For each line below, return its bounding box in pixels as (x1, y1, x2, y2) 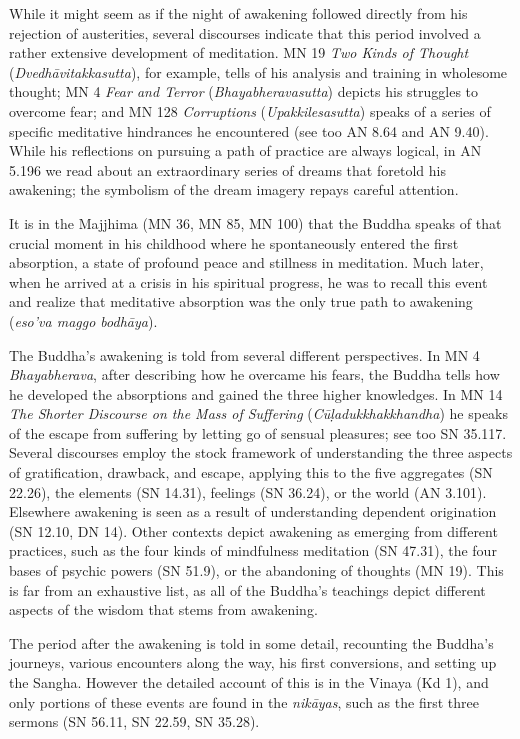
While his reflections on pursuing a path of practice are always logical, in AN (9, 140, 482, 161)
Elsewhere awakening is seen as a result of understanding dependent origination (9, 501, 497, 522)
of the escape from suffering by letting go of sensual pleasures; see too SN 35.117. (9, 422, 507, 443)
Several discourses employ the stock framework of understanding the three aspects (9, 442, 513, 463)
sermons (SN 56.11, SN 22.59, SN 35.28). (9, 711, 260, 732)
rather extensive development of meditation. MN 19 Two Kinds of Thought (9, 42, 469, 63)
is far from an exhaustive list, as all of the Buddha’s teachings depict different (9, 579, 486, 600)
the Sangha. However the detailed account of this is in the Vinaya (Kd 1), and (9, 672, 489, 692)
